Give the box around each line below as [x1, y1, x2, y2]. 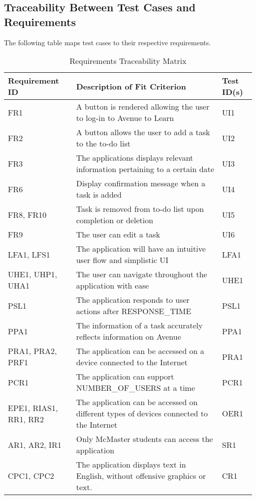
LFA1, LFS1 [8, 248, 50, 260]
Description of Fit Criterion [76, 80, 186, 92]
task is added [76, 189, 122, 201]
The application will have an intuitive [76, 243, 206, 255]
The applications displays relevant [76, 152, 193, 164]
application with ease [76, 280, 149, 292]
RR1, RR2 [8, 413, 44, 425]
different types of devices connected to [76, 408, 208, 419]
